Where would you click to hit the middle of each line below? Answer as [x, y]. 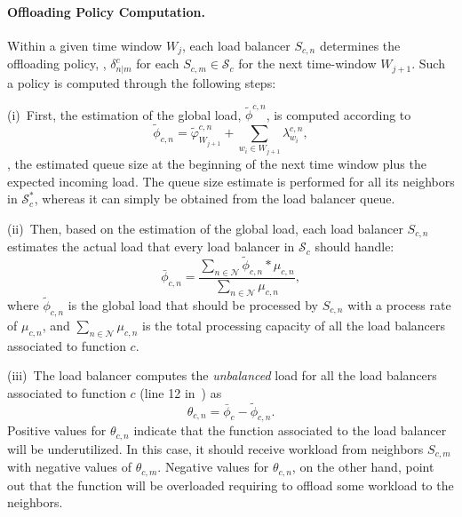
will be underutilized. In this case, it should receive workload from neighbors [215, 448]
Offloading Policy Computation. [106, 11]
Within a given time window [85, 45]
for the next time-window [307, 64]
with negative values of [70, 467]
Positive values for [57, 430]
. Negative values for [213, 467]
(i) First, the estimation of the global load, [124, 114]
